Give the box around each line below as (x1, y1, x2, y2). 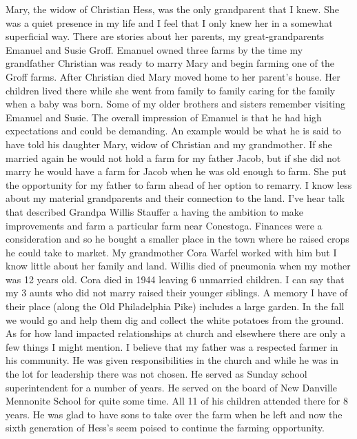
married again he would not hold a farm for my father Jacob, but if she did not (6, 150, 341, 165)
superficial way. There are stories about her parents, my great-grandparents (6, 29, 324, 43)
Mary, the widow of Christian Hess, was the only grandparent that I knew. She (6, 2, 339, 16)
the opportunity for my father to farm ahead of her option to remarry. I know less (6, 177, 352, 192)
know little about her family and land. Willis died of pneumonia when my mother (6, 258, 351, 273)
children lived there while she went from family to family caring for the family (6, 83, 336, 97)
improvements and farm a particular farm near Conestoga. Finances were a (6, 218, 323, 232)
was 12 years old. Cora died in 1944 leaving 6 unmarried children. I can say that (6, 272, 345, 286)
